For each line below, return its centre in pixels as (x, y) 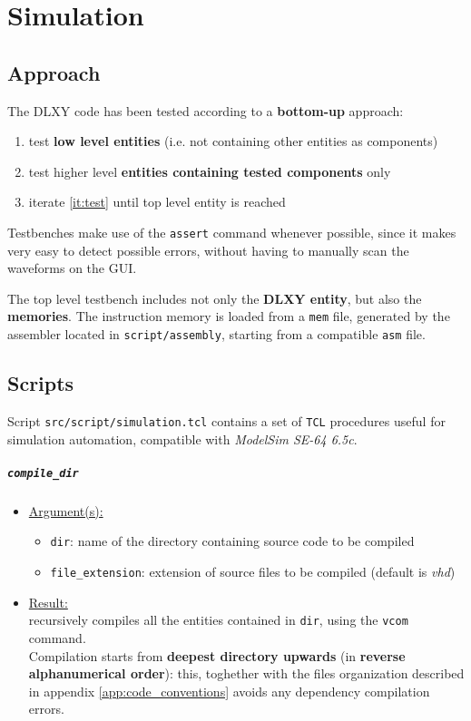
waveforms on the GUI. (72, 268)
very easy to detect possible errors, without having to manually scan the (208, 250)
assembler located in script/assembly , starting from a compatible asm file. (216, 334)
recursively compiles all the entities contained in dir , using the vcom (218, 620)
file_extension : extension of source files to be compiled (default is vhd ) (253, 572)
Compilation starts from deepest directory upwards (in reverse (217, 655)
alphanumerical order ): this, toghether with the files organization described (246, 673)
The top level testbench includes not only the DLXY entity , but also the (215, 298)
